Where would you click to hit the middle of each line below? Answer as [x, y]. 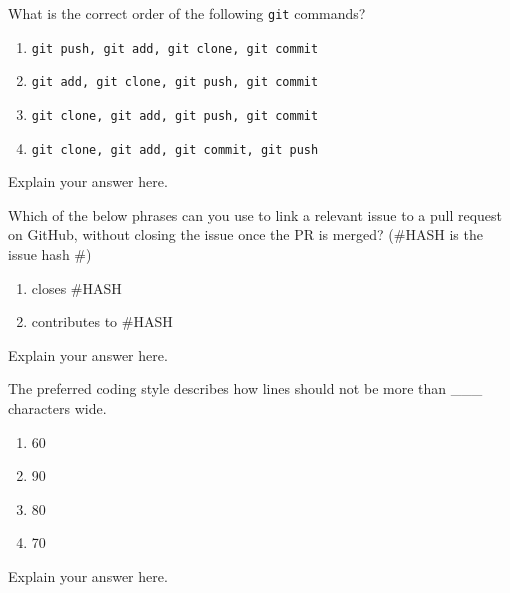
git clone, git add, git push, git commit [175, 115]
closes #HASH [76, 287]
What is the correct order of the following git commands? [187, 13]
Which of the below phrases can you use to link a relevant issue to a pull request [255, 214]
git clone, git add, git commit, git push [175, 149]
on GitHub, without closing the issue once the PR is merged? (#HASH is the [245, 234]
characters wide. [57, 408]
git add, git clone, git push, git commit [175, 82]
